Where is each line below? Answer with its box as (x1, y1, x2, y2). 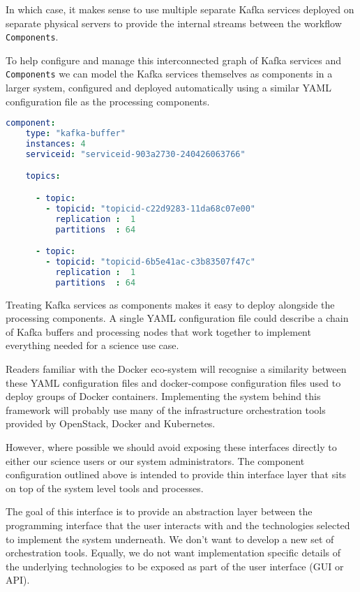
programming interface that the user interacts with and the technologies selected (6, 517, 350, 532)
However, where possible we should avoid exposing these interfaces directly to (6, 439, 337, 454)
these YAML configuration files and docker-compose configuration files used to (6, 375, 341, 390)
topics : (25, 171, 61, 182)
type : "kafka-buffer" (25, 128, 126, 139)
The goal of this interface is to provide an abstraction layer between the (6, 504, 313, 519)
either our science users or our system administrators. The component (6, 453, 305, 468)
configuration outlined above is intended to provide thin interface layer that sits (6, 467, 347, 482)
